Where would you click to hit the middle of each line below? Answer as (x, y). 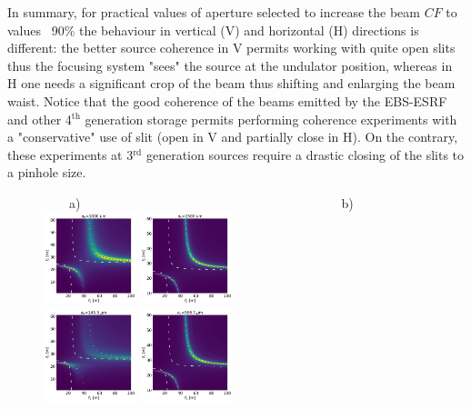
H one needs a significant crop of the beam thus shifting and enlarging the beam (231, 83)
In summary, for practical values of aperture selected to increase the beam (214, 12)
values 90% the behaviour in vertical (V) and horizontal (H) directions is (213, 30)
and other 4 (40, 119)
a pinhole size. (47, 172)
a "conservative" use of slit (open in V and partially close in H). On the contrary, (233, 137)
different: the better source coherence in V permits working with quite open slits (231, 48)
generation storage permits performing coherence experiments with (271, 119)
